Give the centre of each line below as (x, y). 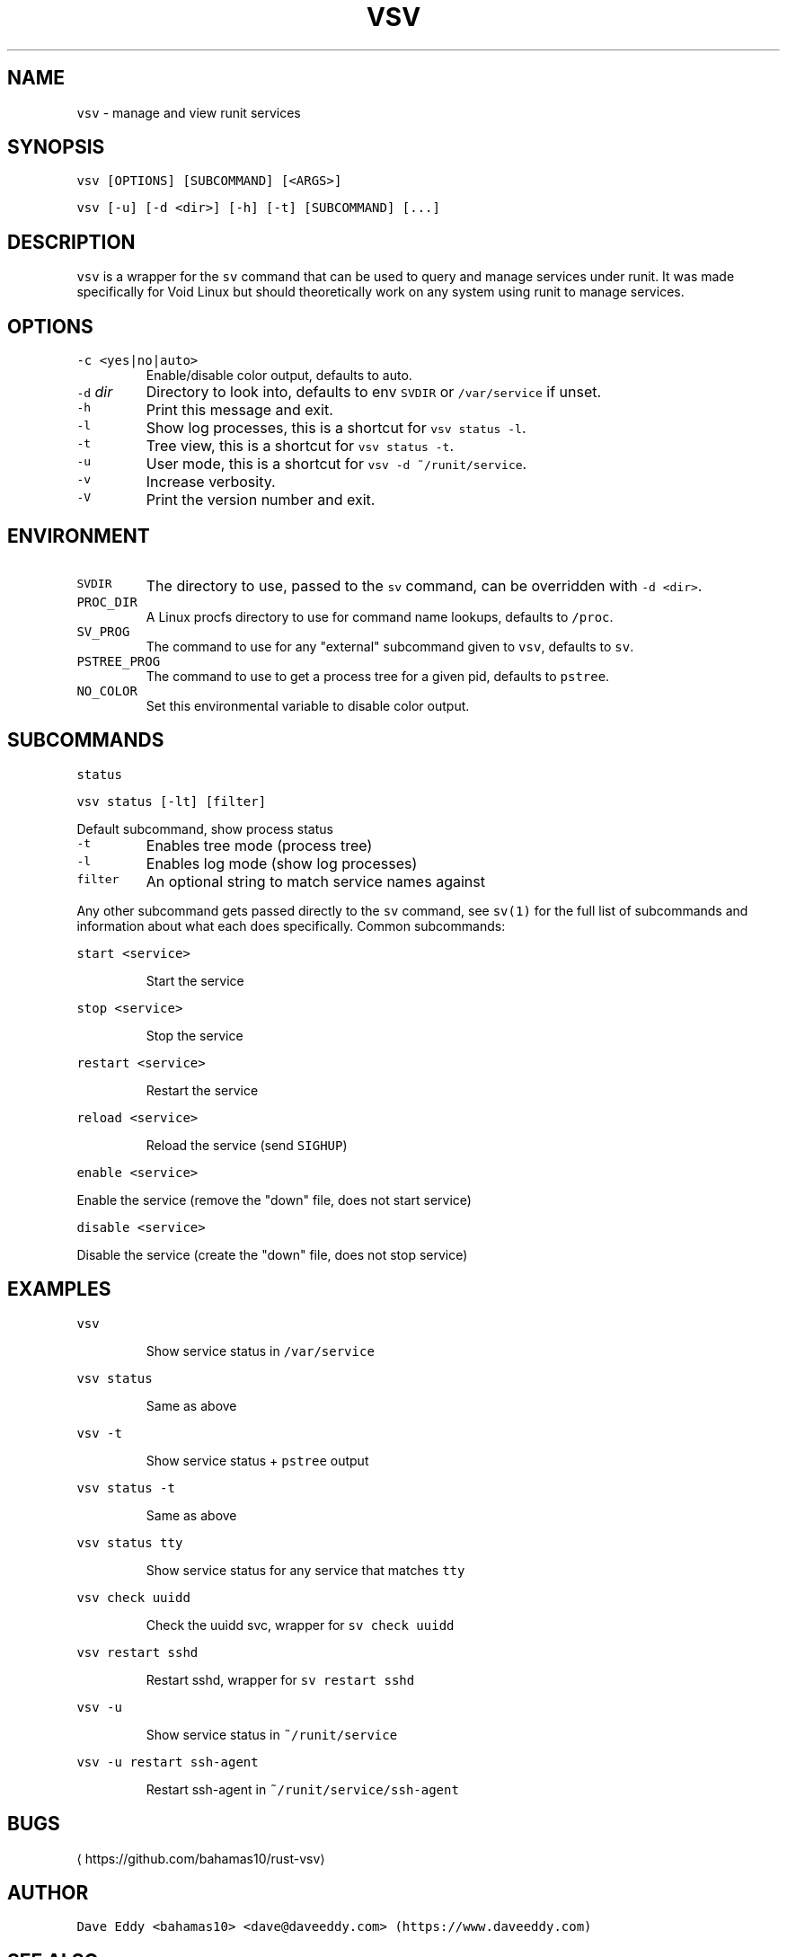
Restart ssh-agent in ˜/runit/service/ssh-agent (302, 1789)
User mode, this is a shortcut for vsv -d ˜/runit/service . (336, 464)
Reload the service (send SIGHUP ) (247, 1145)
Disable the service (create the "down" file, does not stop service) (272, 1254)
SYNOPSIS (56, 147)
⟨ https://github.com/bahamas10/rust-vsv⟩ (201, 1858)
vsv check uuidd (133, 1597)
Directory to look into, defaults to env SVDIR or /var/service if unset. (374, 392)
